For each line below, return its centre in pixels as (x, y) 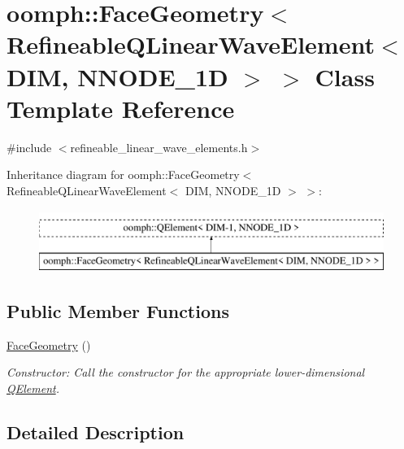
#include (29, 147)
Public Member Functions (118, 311)
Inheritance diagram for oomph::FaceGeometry (123, 174)
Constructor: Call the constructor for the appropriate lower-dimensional (186, 372)
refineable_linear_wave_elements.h (159, 147)
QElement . (33, 388)
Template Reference (121, 108)
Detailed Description (96, 432)
